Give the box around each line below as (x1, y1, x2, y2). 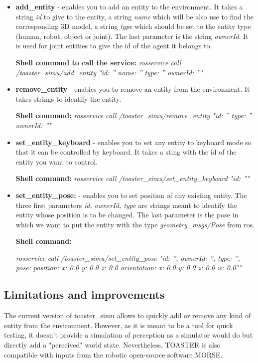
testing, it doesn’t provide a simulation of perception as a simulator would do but (4, 330, 253, 340)
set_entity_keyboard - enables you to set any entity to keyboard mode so (15, 137, 252, 147)
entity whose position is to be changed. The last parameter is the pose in (15, 209, 239, 220)
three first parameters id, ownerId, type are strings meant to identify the (15, 199, 237, 210)
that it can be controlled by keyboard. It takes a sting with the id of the (15, 147, 237, 157)
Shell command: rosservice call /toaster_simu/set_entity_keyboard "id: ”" (15, 173, 250, 183)
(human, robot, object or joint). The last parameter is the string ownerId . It (15, 30, 249, 41)
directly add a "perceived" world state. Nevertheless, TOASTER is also (4, 340, 221, 350)
